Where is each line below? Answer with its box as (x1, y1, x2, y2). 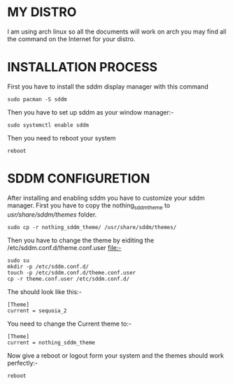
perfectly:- (7, 358, 38, 367)
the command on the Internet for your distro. (7, 34, 136, 43)
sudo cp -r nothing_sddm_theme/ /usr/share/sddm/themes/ (7, 224, 177, 231)
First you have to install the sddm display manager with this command (7, 82, 209, 91)
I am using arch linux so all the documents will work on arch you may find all (7, 27, 227, 36)
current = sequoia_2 (7, 307, 68, 314)
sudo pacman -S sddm (7, 96, 68, 103)
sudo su (7, 256, 30, 264)
